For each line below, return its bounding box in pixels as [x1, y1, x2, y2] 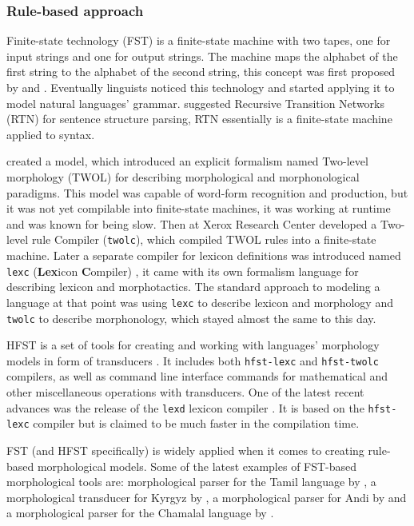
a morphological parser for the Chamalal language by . [6, 504, 274, 521]
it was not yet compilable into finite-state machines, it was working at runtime [6, 200, 391, 217]
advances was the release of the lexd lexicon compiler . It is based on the [6, 399, 364, 416]
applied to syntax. [6, 126, 95, 142]
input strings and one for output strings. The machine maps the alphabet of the [6, 47, 398, 64]
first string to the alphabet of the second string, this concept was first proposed [6, 63, 396, 80]
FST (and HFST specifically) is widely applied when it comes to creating [6, 441, 364, 458]
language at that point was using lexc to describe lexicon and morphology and [6, 293, 393, 310]
